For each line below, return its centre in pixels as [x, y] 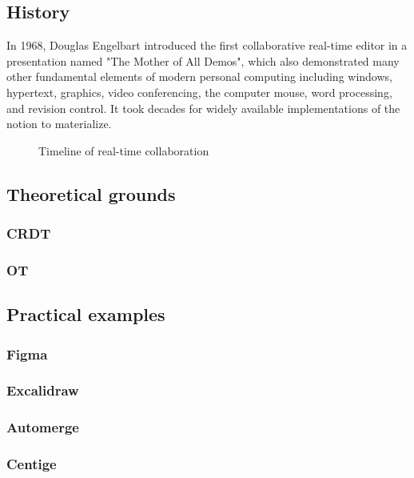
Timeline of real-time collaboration [124, 150]
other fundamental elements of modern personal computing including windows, [199, 76]
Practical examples [86, 314]
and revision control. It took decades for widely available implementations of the [203, 108]
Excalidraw [43, 390]
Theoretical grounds [91, 193]
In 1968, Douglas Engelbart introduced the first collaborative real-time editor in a [207, 45]
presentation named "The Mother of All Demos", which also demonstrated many [203, 60]
